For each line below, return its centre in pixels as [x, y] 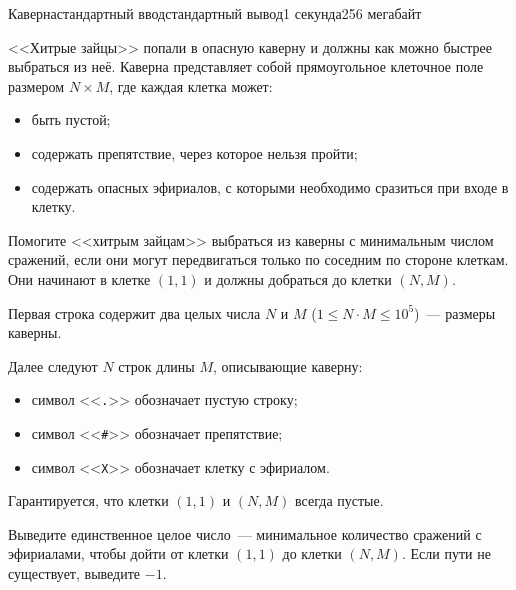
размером [36, 85]
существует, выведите [74, 573]
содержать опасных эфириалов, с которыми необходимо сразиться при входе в [270, 186]
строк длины [156, 365]
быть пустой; [71, 119]
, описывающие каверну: [288, 365]
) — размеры [455, 312]
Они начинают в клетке [79, 278]
